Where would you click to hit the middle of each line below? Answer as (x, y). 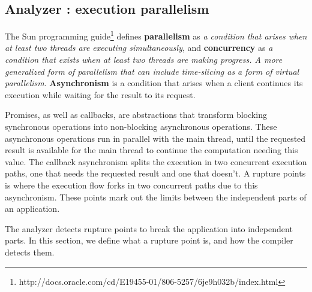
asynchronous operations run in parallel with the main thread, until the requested (155, 138)
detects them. (30, 252)
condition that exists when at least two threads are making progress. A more (144, 60)
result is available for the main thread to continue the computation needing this (151, 150)
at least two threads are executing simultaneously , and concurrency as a (139, 48)
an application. (32, 209)
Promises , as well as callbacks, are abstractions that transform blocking (136, 115)
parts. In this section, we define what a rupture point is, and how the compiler (149, 240)
